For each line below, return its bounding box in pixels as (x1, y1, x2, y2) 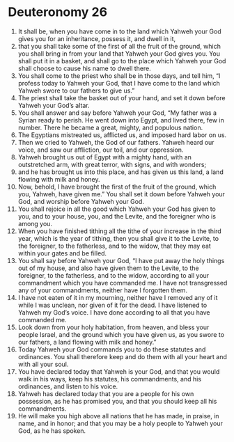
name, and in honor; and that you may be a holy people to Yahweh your (17, 419, 224, 427)
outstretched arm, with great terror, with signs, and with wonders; (17, 160, 207, 168)
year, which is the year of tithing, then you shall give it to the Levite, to (17, 234, 219, 242)
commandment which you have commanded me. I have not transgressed (17, 278, 228, 287)
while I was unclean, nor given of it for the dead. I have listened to (17, 301, 208, 309)
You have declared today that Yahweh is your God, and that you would (17, 367, 220, 376)
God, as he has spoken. (17, 426, 86, 435)
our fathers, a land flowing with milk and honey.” (17, 338, 157, 346)
